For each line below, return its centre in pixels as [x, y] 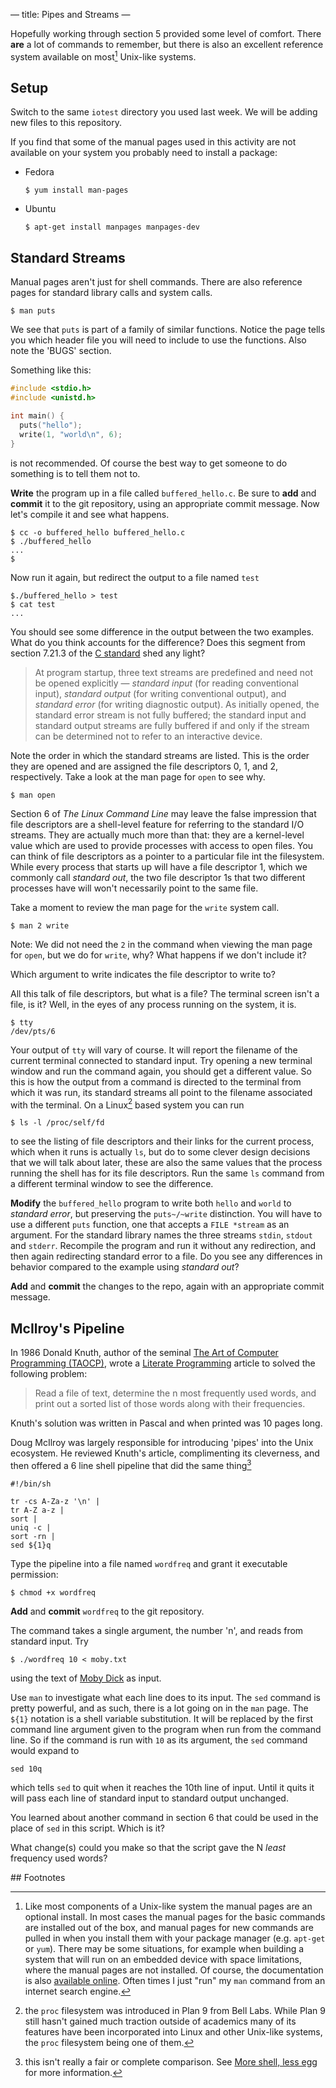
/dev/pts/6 [33, 1031]
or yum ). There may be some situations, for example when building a [164, 1948]
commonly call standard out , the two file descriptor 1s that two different [158, 877]
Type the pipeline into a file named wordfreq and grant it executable [149, 1563]
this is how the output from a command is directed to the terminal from [156, 1081]
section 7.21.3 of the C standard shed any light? [108, 653]
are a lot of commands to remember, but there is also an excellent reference [167, 44]
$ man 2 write [40, 925]
